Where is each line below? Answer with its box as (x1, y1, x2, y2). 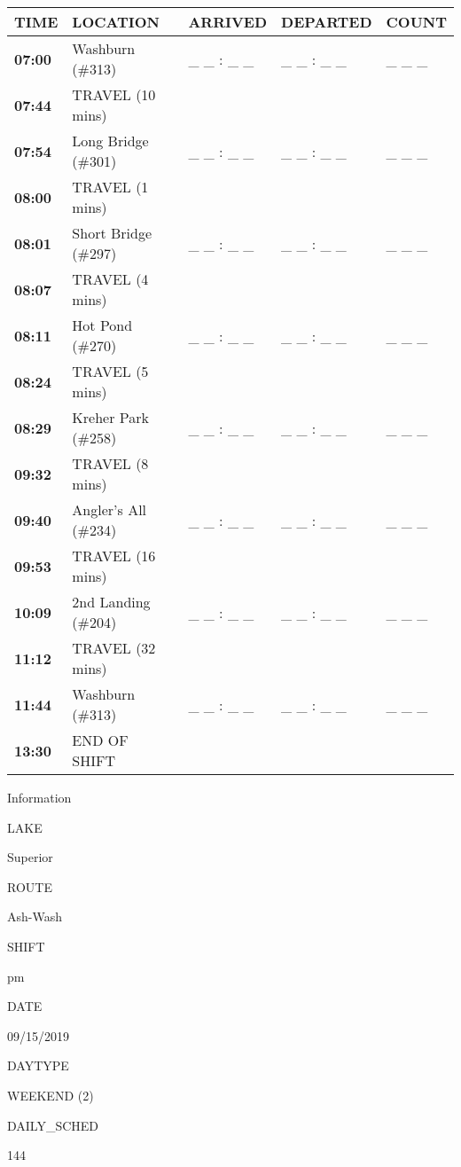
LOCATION (72, 12, 160, 32)
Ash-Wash (7, 907, 62, 926)
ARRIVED (188, 12, 268, 32)
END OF (72, 730, 129, 750)
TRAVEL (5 (72, 361, 149, 381)
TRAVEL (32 (72, 638, 156, 658)
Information (7, 788, 72, 806)
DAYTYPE (7, 1056, 69, 1075)
